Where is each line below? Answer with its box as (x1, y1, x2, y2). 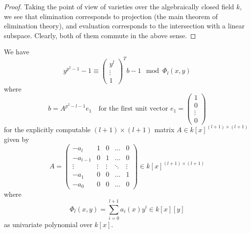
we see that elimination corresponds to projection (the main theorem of (4, 11, 218, 21)
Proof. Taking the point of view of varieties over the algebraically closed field (4, 1, 234, 11)
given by (4, 134, 29, 144)
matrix (154, 124, 175, 134)
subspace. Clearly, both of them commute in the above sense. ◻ (4, 30, 196, 40)
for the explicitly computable (4, 124, 91, 134)
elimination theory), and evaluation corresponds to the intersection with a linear (4, 21, 245, 31)
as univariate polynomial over (4, 219, 92, 229)
